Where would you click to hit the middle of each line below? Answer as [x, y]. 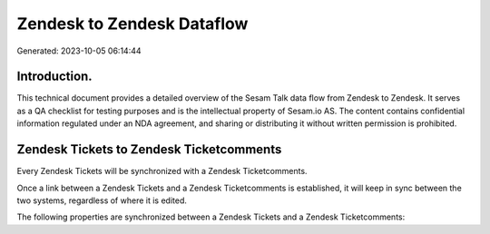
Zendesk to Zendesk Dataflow [132, 24]
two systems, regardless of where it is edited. [102, 200]
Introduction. [54, 77]
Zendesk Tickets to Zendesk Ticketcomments [149, 150]
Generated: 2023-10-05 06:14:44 [79, 51]
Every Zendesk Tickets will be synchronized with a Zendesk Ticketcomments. [162, 171]
